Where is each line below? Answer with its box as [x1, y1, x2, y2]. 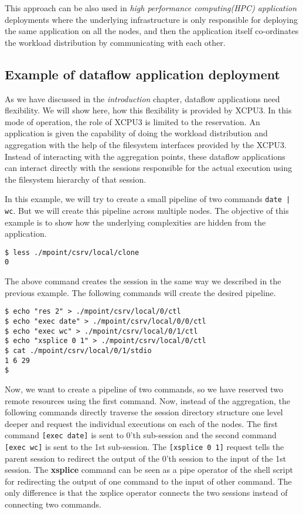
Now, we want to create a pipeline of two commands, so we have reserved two [5, 382, 284, 395]
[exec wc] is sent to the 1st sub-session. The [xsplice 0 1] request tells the [5, 440, 284, 452]
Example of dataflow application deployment [5, 65, 280, 83]
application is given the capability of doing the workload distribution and [5, 127, 268, 139]
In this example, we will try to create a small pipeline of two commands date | [5, 193, 291, 205]
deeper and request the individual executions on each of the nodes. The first [5, 417, 278, 429]
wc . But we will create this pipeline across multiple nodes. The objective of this [5, 204, 289, 216]
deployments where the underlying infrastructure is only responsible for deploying [5, 13, 298, 25]
